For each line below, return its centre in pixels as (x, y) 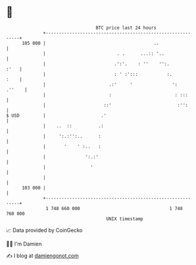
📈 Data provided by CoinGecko (44, 230)
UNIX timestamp (125, 219)
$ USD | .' (57, 115)
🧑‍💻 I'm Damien (24, 244)
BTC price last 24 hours (126, 28)
